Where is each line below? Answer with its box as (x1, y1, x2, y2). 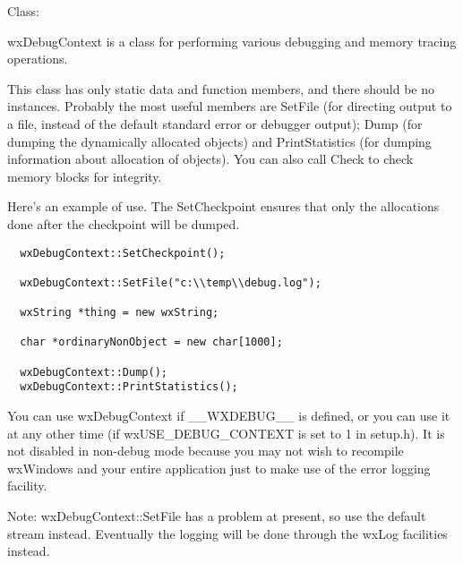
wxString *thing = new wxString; (20, 306, 219, 320)
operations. (7, 49, 68, 68)
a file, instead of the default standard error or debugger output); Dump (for (7, 114, 423, 132)
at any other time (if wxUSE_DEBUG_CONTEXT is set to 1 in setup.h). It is (7, 423, 445, 442)
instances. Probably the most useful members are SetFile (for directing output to (7, 97, 452, 115)
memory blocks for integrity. (7, 166, 162, 185)
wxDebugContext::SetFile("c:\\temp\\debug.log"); (20, 276, 322, 289)
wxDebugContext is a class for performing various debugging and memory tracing (7, 31, 457, 50)
